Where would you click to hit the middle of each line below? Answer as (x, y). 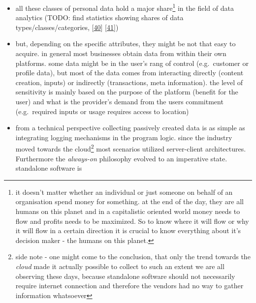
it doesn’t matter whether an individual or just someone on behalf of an (124, 192)
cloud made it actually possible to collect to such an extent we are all (120, 266)
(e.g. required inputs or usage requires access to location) (102, 111)
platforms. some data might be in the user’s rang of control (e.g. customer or (132, 63)
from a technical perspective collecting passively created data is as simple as (130, 128)
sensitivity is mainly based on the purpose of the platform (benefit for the (127, 92)
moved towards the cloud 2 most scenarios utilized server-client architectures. (131, 148)
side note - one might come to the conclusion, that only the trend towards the (133, 257)
